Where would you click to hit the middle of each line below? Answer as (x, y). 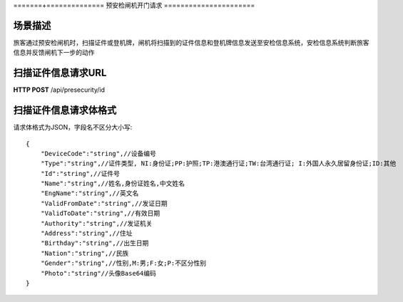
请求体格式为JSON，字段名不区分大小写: (73, 127)
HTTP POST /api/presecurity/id (59, 90)
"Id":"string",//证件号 (80, 173)
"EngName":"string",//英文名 (90, 193)
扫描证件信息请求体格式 (65, 110)
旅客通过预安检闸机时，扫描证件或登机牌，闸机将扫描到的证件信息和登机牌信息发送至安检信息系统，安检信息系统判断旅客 (191, 42)
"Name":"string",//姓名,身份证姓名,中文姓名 (113, 184)
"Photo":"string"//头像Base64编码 (98, 273)
